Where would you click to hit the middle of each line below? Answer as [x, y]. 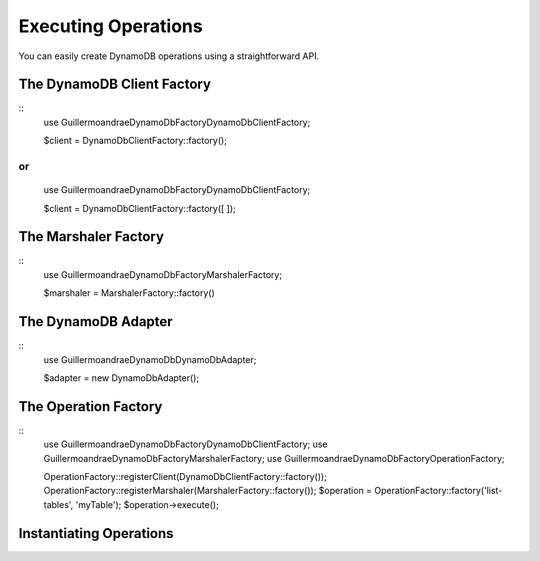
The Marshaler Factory [91, 236]
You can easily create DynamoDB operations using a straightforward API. [169, 56]
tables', [58, 504]
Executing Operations [111, 26]
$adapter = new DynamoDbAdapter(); [121, 377]
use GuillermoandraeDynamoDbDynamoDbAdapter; [150, 359]
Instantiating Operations [96, 533]
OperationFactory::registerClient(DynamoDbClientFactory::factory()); [185, 477]
